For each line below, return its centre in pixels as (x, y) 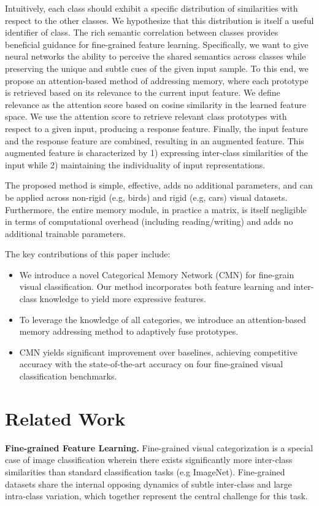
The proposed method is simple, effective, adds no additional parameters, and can (159, 185)
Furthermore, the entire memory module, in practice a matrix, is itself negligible (156, 209)
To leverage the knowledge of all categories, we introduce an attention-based (163, 319)
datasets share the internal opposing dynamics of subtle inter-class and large (148, 484)
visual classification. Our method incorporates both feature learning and (155, 286)
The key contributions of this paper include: (88, 254)
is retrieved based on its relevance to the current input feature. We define (143, 92)
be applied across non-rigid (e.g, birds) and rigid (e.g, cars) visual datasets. (146, 197)
